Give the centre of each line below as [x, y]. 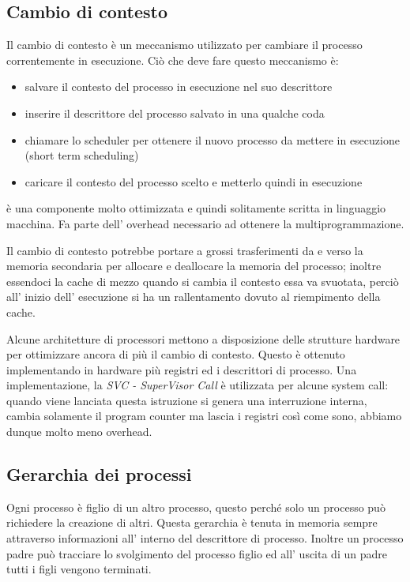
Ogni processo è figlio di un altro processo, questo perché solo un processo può [196, 507]
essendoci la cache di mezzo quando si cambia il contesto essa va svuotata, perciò [203, 281]
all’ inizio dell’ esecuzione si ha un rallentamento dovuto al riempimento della [194, 297]
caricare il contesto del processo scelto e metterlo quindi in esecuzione [194, 181]
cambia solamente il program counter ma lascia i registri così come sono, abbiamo [204, 416]
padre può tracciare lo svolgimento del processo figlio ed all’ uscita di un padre [197, 553]
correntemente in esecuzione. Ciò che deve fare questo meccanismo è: [173, 60]
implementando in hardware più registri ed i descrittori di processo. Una [182, 369]
